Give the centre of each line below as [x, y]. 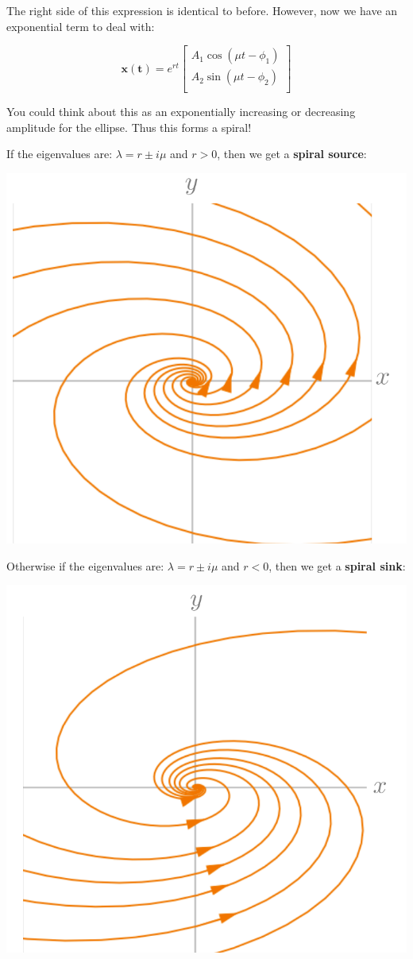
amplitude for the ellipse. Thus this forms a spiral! [129, 127]
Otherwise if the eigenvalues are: [85, 565]
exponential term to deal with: [81, 26]
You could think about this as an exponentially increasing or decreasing [181, 112]
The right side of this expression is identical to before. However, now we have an [202, 10]
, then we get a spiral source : [292, 154]
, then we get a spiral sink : [337, 565]
